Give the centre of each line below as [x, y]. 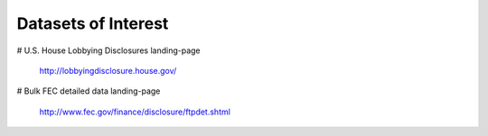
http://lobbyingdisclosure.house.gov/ [108, 70]
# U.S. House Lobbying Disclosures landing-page [108, 50]
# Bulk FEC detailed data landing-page [89, 91]
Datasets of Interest [93, 23]
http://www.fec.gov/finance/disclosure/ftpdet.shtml [135, 112]
